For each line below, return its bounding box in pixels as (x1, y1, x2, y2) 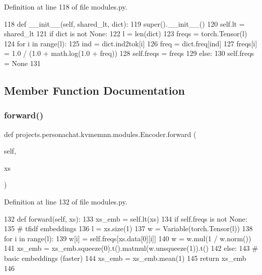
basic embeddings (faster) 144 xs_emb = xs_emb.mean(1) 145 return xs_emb (4, 252, 246, 263)
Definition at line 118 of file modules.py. (4, 2, 127, 12)
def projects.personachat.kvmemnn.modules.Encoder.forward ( (4, 128, 196, 139)
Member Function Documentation (4, 82, 185, 98)
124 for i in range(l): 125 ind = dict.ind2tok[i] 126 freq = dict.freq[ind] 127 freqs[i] (4, 38, 257, 48)
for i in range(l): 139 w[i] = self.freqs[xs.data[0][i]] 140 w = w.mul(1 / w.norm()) (4, 233, 251, 243)
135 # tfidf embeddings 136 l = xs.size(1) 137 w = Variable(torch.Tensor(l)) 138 (4, 223, 253, 234)
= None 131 (4, 57, 41, 68)
